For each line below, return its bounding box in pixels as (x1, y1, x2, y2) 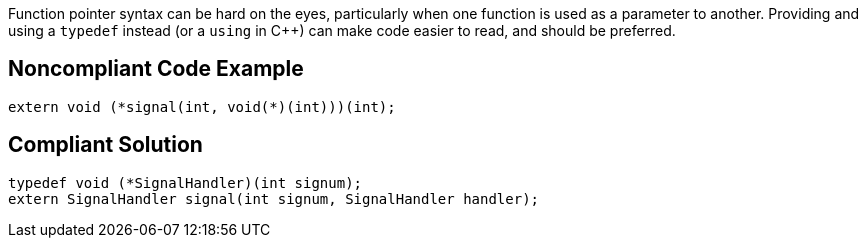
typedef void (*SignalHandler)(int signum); (8, 174, 363, 191)
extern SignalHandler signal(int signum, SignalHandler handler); (8, 190, 540, 207)
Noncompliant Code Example (8, 56, 304, 82)
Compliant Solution (8, 132, 203, 158)
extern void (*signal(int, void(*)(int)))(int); (8, 98, 396, 115)
